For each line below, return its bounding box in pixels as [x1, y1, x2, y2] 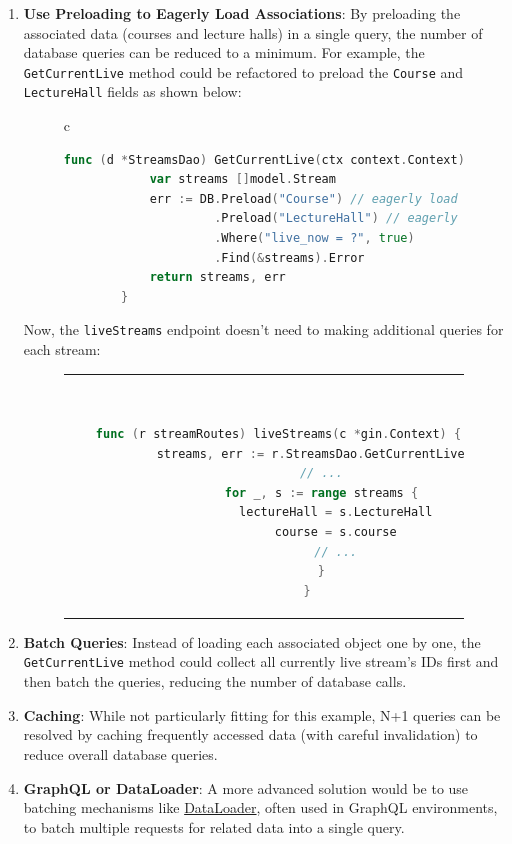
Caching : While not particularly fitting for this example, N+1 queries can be [23, 704, 501, 725]
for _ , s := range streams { [224, 485, 419, 500]
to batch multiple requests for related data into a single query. [23, 816, 405, 837]
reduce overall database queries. [23, 743, 218, 764]
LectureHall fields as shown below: [23, 81, 242, 102]
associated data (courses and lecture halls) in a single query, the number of [23, 22, 483, 43]
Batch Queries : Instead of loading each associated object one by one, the [23, 631, 481, 652]
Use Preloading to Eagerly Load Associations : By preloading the [23, 3, 461, 23]
